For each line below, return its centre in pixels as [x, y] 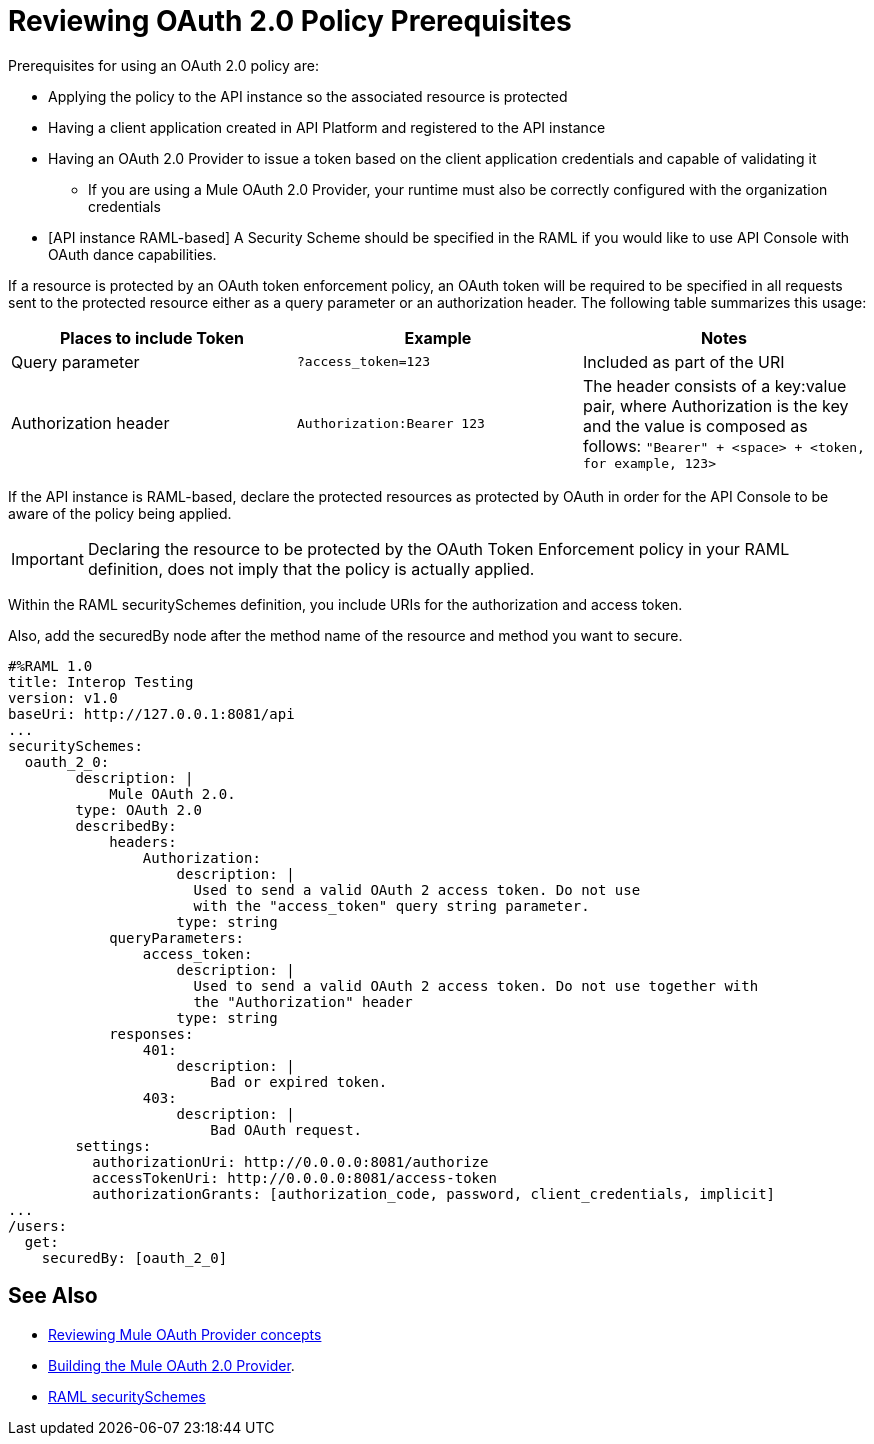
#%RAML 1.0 [50, 665]
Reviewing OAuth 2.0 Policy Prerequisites [290, 21]
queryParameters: [177, 937]
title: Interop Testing [101, 681]
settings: [113, 1145]
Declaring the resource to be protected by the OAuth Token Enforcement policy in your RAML [438, 548]
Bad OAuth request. [286, 1129]
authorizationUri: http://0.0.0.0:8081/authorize [290, 1161]
